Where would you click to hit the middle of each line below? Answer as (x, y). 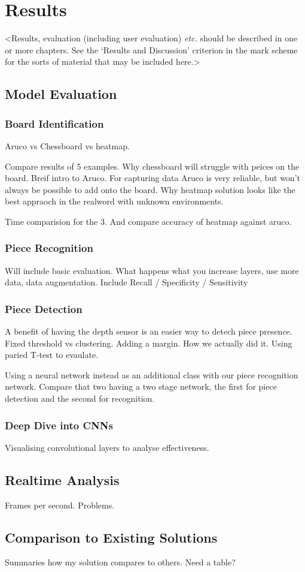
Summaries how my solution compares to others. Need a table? (120, 562)
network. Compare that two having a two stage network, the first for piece (141, 386)
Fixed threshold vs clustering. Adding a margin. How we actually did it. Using (149, 343)
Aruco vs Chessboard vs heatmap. (67, 145)
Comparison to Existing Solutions (111, 537)
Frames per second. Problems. (60, 505)
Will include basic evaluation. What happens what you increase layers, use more (152, 270)
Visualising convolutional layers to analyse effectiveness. (107, 447)
